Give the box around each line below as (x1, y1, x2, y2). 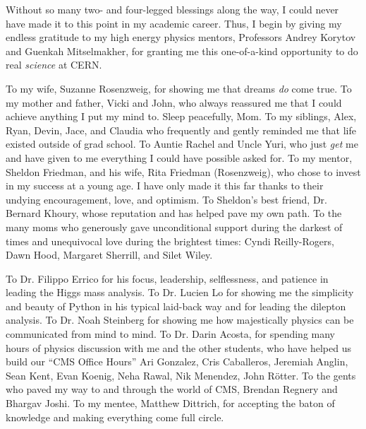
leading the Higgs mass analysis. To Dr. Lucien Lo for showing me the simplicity (6, 285, 354, 300)
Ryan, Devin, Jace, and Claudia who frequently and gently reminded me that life (6, 122, 356, 137)
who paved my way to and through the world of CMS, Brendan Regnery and (6, 382, 338, 396)
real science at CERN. (6, 57, 102, 72)
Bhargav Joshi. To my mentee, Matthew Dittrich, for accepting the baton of (6, 396, 335, 411)
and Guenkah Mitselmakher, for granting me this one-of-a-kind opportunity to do (6, 43, 358, 58)
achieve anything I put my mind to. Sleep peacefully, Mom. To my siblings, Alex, (6, 109, 357, 124)
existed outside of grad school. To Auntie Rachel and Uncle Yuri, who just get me (6, 136, 358, 151)
